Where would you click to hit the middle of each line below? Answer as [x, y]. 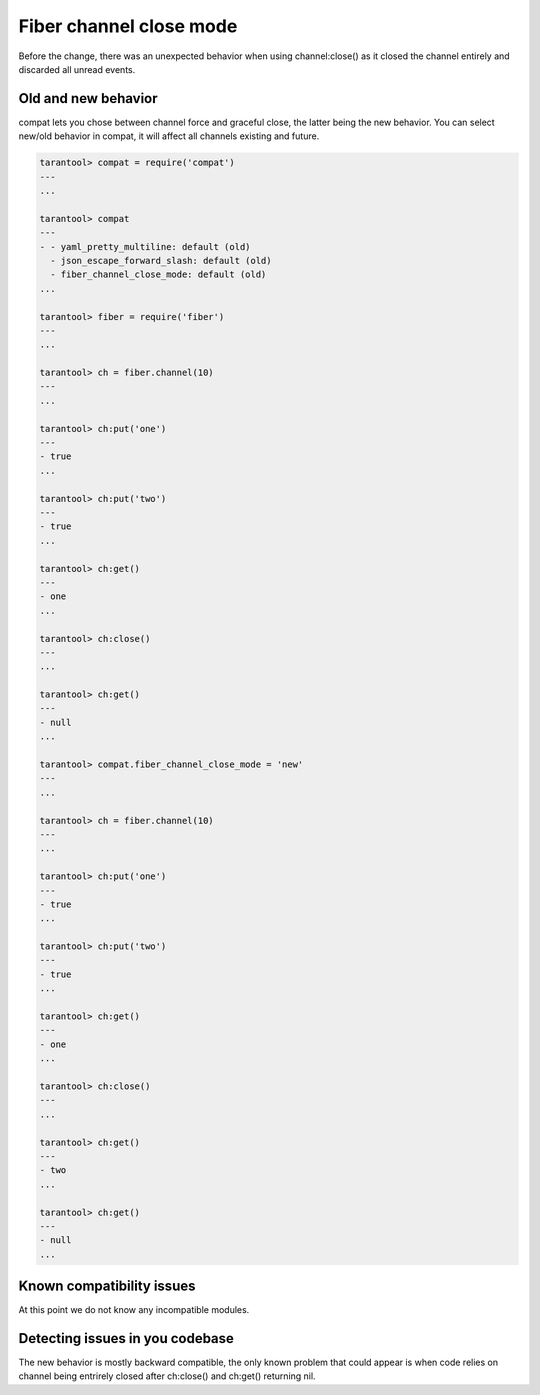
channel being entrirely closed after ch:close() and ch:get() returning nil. [167, 1376]
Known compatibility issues [107, 1286]
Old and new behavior [88, 98]
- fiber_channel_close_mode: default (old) [158, 274]
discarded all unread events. [77, 69]
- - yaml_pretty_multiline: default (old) [145, 246]
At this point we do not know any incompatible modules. [134, 1310]
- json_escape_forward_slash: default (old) [161, 260]
